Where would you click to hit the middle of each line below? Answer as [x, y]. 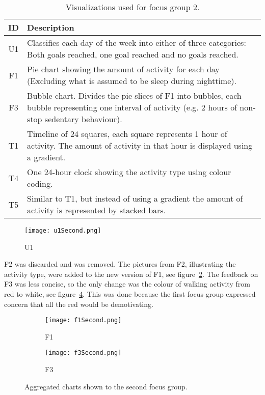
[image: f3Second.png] [83, 353]
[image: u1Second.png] [63, 231]
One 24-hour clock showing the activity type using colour [129, 172]
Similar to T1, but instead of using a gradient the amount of [135, 198]
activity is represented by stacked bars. [97, 210]
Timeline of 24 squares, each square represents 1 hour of [127, 134]
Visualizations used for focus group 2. [132, 7]
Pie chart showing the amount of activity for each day [123, 69]
